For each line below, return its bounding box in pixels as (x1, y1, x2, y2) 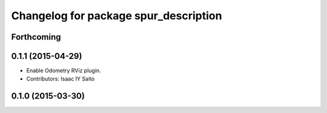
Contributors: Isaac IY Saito (26, 75, 95, 82)
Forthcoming (11, 32, 61, 42)
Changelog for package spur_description (11, 9, 222, 22)
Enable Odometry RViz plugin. (26, 67, 101, 75)
